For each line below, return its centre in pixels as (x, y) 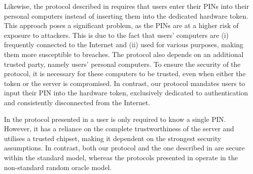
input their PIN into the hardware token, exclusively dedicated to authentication (126, 93)
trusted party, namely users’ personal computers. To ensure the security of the (122, 64)
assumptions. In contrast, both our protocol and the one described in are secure (124, 148)
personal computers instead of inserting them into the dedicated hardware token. (126, 15)
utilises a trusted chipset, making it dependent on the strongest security (113, 138)
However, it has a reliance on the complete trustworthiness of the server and (119, 129)
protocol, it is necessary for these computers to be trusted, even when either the (125, 73)
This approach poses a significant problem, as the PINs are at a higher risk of (121, 25)
